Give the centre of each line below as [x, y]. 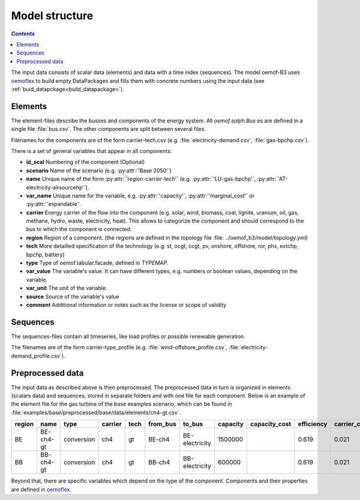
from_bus [162, 424]
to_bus [193, 424]
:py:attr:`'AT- [272, 179]
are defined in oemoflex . [41, 489]
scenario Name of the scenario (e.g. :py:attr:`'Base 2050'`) [99, 170]
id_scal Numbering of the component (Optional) [85, 162]
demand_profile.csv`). [38, 356]
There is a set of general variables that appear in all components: [91, 151]
